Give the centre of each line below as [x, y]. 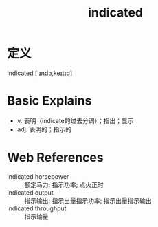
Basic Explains [49, 101]
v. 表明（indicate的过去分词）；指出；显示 [75, 120]
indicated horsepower [38, 176]
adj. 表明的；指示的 [44, 129]
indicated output [30, 192]
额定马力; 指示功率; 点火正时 [64, 184]
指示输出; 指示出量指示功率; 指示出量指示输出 [88, 200]
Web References [56, 158]
